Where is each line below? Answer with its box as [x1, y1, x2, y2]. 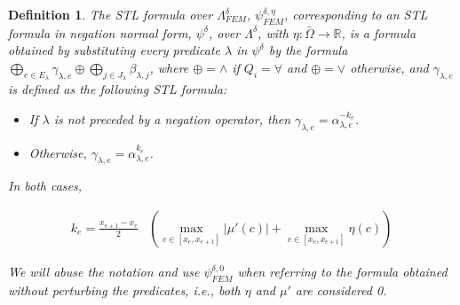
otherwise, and [350, 58, 429, 76]
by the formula [268, 41, 348, 59]
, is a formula [341, 23, 416, 42]
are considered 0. [295, 280, 387, 299]
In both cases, [8, 176, 83, 195]
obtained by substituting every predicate [8, 41, 221, 59]
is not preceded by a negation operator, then [53, 109, 291, 128]
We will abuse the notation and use [8, 262, 200, 280]
